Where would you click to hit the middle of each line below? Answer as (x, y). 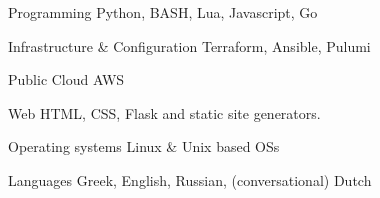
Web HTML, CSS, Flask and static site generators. (164, 112)
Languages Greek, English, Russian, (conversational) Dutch (190, 179)
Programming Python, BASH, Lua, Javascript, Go (163, 12)
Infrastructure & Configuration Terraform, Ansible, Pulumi (189, 45)
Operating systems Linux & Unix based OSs (144, 146)
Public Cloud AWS (66, 79)
